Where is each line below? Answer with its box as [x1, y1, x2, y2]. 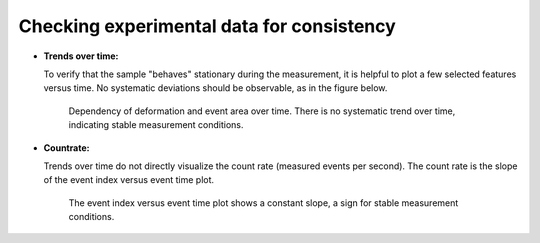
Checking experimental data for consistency [18, 15, 397, 37]
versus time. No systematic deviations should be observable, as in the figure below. [43, 82, 388, 94]
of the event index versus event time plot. [43, 174, 215, 186]
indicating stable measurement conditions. [68, 119, 244, 131]
